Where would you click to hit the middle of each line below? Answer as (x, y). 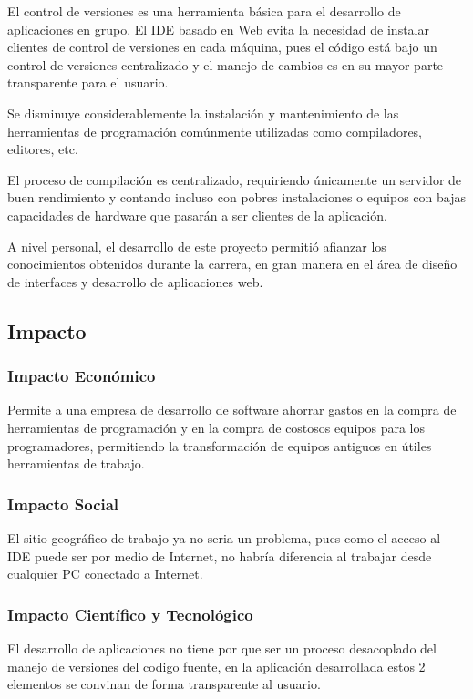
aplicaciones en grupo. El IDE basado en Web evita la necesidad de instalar (218, 29)
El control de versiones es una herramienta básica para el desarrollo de (204, 11)
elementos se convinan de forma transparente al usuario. (164, 684)
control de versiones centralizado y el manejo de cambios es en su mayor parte (226, 64)
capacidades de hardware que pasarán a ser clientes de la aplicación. (197, 215)
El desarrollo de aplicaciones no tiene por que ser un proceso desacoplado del (222, 648)
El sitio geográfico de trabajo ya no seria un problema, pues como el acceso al (224, 537)
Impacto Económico (82, 376)
